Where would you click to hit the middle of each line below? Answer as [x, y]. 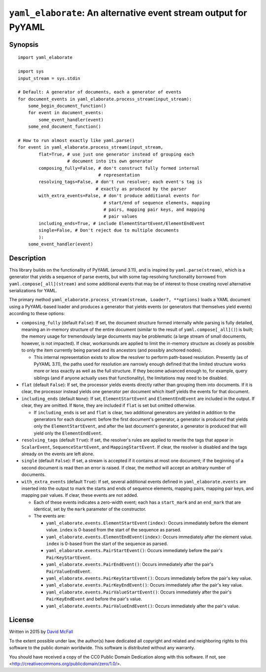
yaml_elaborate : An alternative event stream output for [128, 13]
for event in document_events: [66, 113]
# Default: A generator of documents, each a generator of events [100, 92]
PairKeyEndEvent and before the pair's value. [94, 599]
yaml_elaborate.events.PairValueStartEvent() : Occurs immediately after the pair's [139, 592]
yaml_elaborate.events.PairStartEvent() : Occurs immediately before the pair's [134, 551]
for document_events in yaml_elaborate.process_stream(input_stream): [105, 99]
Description [28, 258]
